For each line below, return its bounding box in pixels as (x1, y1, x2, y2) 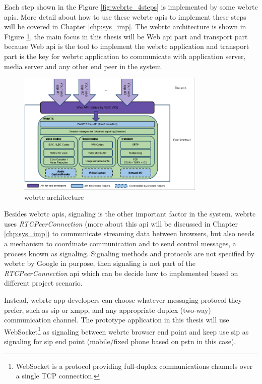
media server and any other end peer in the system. (4, 61, 163, 71)
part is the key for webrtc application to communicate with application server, (4, 50, 246, 61)
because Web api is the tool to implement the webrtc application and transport (4, 41, 249, 51)
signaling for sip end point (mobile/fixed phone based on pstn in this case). (4, 336, 236, 347)
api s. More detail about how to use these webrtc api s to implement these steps (4, 11, 246, 22)
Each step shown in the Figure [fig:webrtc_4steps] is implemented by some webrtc (4, 2, 258, 12)
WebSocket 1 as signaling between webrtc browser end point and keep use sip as (4, 324, 249, 337)
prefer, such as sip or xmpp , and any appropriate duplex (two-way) (4, 304, 211, 315)
